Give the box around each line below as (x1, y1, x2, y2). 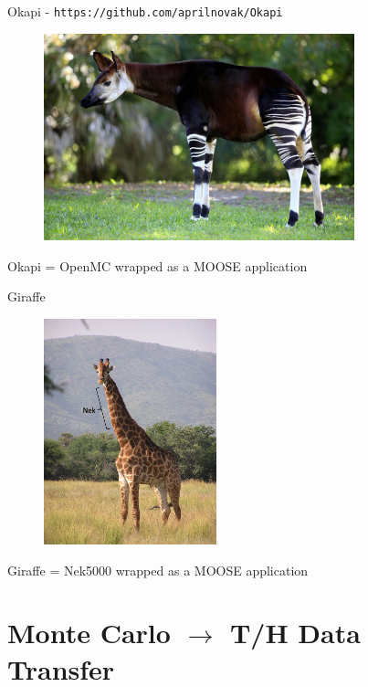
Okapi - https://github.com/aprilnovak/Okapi (7, 2, 283, 20)
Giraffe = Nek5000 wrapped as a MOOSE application (7, 560, 309, 579)
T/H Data (229, 614, 361, 651)
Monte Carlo (7, 614, 171, 651)
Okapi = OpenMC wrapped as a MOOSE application (7, 256, 308, 275)
